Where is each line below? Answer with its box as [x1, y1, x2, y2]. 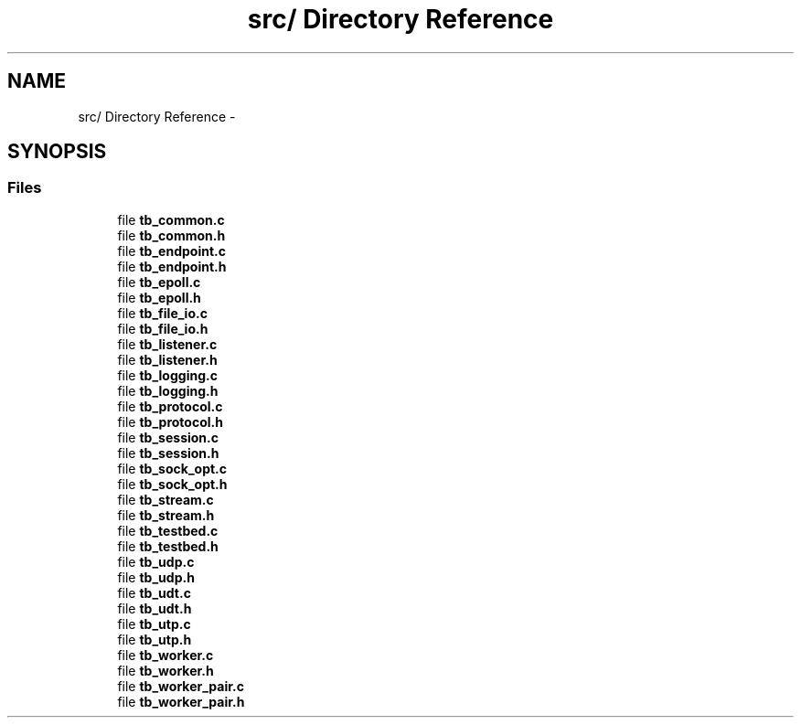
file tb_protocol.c [117, 398, 223, 414]
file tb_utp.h [117, 631, 192, 647]
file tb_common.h [117, 227, 226, 243]
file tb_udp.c [117, 553, 195, 570]
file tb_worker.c [117, 646, 214, 663]
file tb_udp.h [117, 569, 195, 585]
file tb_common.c [117, 211, 225, 228]
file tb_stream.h [117, 506, 215, 523]
